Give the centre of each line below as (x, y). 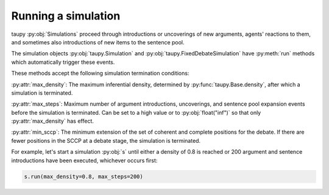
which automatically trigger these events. (63, 62)
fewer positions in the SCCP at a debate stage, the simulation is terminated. (106, 140)
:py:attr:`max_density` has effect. (53, 121)
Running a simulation (66, 16)
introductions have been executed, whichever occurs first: (84, 160)
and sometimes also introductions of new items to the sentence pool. (98, 42)
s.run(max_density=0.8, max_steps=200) (83, 176)
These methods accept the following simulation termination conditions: (100, 74)
